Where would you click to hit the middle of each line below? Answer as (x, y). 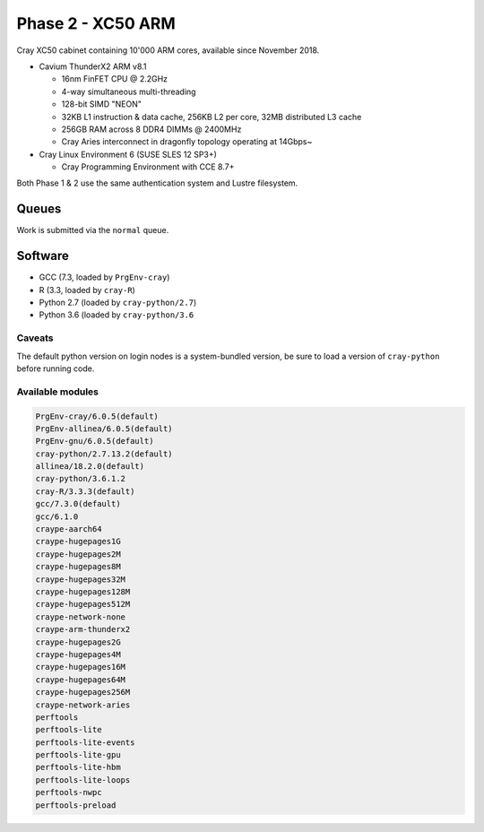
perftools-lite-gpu (78, 755)
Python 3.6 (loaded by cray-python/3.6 (117, 315)
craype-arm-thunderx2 (83, 629)
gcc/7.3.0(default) (78, 504)
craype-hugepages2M (78, 554)
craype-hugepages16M (80, 667)
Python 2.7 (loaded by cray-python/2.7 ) (118, 303)
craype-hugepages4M (78, 654)
